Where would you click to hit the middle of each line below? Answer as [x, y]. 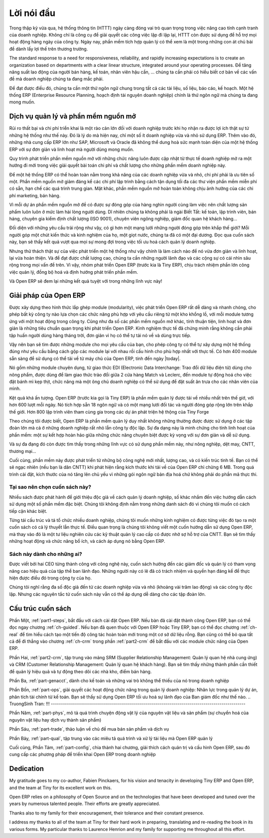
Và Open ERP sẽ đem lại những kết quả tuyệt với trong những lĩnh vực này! [86, 281]
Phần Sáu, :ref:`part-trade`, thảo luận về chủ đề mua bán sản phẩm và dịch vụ [89, 729]
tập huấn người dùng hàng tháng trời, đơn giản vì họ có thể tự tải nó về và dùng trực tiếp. [100, 335]
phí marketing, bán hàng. [35, 195]
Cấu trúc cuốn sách [40, 609]
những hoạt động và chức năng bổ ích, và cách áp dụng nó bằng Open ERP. [87, 541]
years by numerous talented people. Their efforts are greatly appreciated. [85, 804]
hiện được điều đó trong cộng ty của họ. [51, 578]
